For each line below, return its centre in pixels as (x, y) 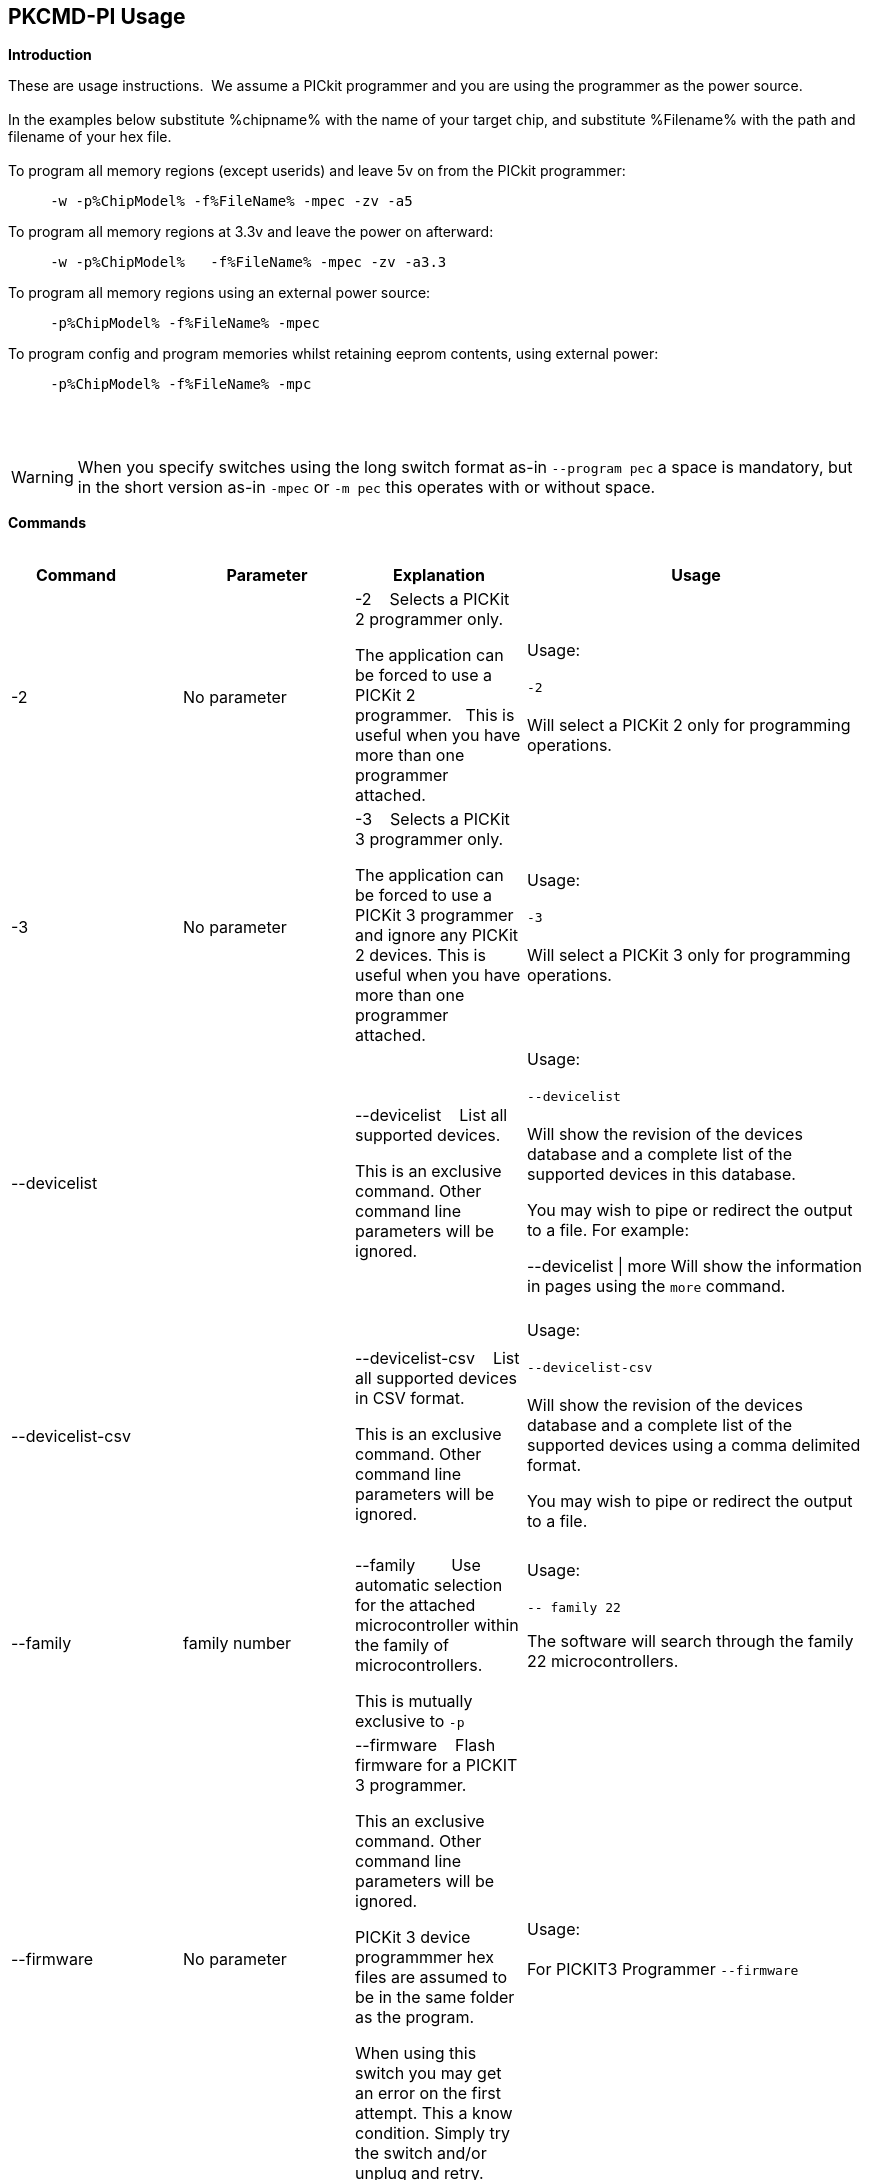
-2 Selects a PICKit (432, 599)
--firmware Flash (425, 1745)
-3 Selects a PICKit (432, 819)
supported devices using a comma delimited (694, 1445)
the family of (402, 1645)
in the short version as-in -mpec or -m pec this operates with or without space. (366, 487)
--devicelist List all (431, 1114)
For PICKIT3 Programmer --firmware (663, 1969)
